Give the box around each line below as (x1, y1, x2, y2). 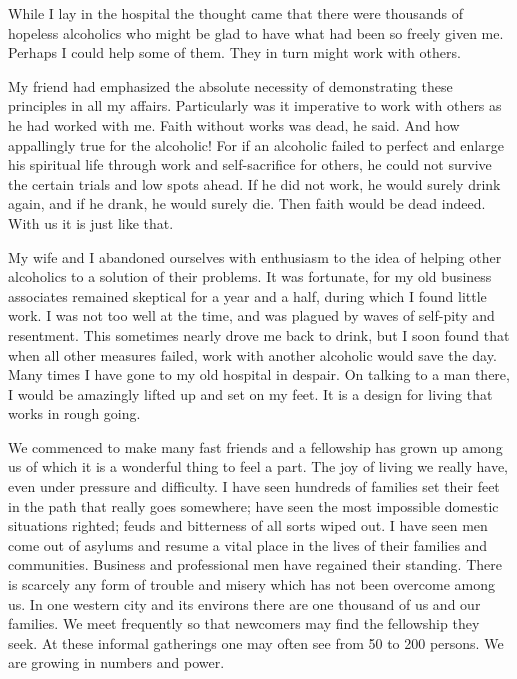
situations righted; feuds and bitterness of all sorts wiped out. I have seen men (8, 515, 488, 536)
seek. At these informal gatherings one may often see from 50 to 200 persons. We (8, 632, 504, 653)
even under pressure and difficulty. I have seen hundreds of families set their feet (8, 476, 500, 497)
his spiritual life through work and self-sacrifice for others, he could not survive (8, 154, 492, 175)
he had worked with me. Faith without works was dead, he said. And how (8, 114, 460, 135)
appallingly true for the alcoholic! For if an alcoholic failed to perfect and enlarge (8, 134, 504, 155)
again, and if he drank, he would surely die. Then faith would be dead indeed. (8, 193, 486, 214)
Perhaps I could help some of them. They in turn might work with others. (8, 42, 461, 63)
